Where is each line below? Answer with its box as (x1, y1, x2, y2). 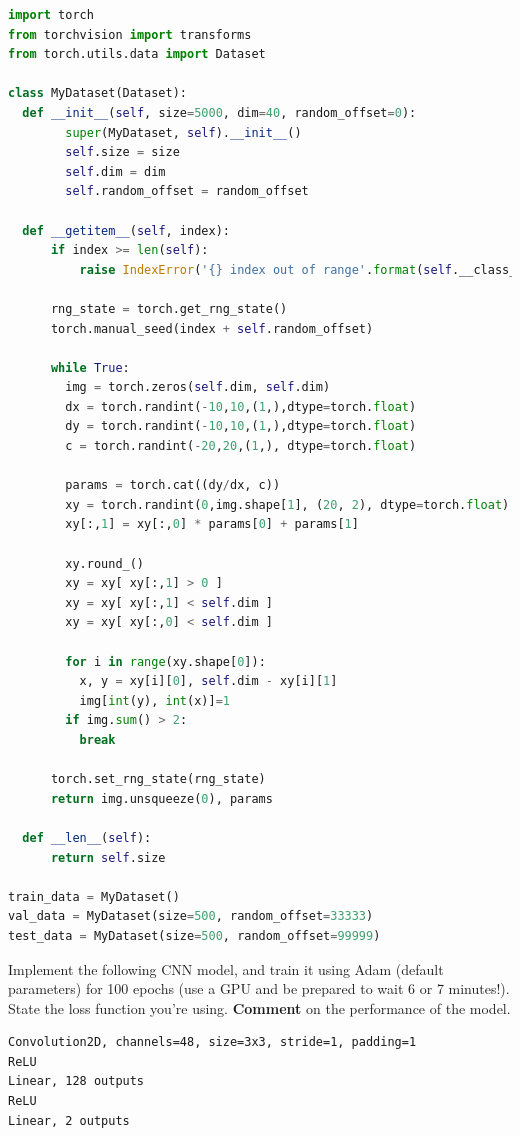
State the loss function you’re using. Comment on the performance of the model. (8, 997, 511, 1018)
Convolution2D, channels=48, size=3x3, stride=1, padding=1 (8, 1035, 417, 1050)
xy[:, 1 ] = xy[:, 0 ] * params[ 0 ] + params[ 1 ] (65, 517, 359, 532)
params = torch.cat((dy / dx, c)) (65, 478, 281, 493)
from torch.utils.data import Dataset (8, 47, 266, 62)
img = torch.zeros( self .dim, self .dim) (65, 380, 331, 395)
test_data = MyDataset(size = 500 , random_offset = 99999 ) (8, 928, 381, 943)
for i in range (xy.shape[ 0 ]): (65, 654, 266, 669)
